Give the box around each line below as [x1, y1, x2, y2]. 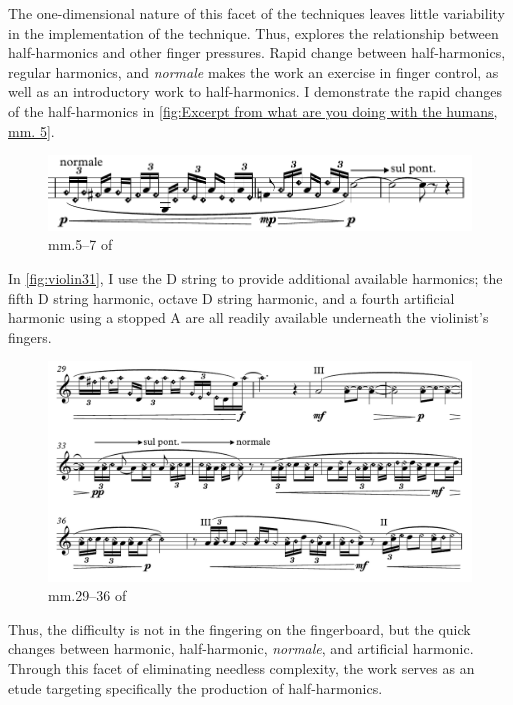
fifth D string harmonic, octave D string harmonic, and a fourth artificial [8, 287, 455, 308]
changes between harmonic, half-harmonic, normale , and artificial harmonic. [8, 638, 474, 659]
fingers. [8, 326, 52, 347]
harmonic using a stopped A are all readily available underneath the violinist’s [8, 307, 489, 328]
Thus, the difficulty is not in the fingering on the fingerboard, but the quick [8, 618, 471, 639]
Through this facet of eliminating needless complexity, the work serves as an [8, 658, 475, 679]
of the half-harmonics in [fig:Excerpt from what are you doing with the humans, [8, 100, 498, 121]
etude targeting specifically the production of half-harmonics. [8, 677, 383, 698]
